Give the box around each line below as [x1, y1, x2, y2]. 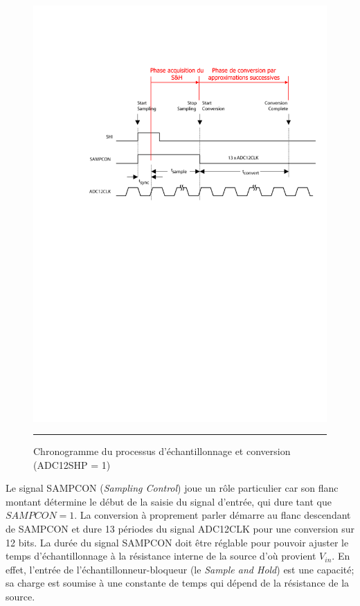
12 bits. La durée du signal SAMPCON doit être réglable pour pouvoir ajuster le [6, 535, 349, 549]
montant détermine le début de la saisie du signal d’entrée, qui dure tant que [6, 494, 332, 508]
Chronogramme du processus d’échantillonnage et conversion [33, 444, 291, 458]
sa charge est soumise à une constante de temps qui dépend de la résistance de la [6, 576, 350, 590]
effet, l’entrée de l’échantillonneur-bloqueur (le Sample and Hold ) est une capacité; [6, 562, 354, 576]
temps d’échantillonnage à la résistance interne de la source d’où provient [6, 549, 316, 563]
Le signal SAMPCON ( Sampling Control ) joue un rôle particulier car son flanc [6, 481, 339, 495]
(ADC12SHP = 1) [33, 457, 111, 472]
